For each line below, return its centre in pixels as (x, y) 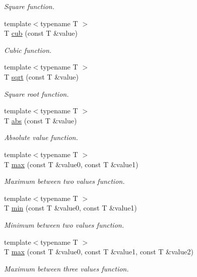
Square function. (29, 6)
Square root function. (37, 93)
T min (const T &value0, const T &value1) (71, 208)
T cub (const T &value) (41, 33)
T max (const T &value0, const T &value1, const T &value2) (99, 252)
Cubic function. (28, 50)
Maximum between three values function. (67, 268)
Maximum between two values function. (64, 181)
